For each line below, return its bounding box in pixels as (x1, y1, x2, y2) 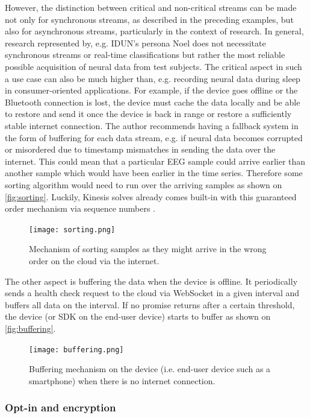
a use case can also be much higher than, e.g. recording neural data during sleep (5, 72, 300, 84)
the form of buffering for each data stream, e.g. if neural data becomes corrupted (5, 131, 303, 144)
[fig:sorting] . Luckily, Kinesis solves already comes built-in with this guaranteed (5, 190, 297, 203)
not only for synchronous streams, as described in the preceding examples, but (5, 13, 294, 25)
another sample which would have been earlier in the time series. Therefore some (5, 166, 303, 179)
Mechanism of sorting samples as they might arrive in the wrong (29, 242, 267, 255)
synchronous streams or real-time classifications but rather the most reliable (5, 48, 285, 61)
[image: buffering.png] (29, 345, 124, 354)
